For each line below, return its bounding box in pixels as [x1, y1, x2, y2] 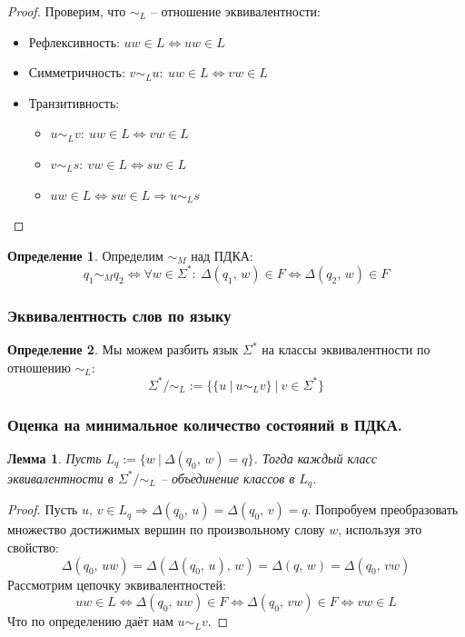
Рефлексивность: [28, 32, 120, 51]
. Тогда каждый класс [253, 448, 377, 467]
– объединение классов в [160, 468, 295, 487]
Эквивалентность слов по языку [7, 304, 232, 326]
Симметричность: [28, 63, 125, 82]
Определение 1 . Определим [7, 245, 163, 264]
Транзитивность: [28, 93, 120, 112]
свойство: [7, 538, 59, 557]
